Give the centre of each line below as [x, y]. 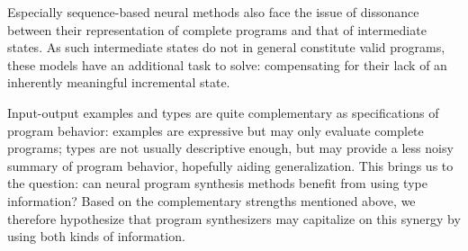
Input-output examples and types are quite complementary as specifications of [223, 112]
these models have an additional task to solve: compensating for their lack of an [227, 64]
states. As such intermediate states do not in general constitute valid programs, [226, 47]
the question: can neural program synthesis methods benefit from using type [217, 183]
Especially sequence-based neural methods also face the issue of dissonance [213, 12]
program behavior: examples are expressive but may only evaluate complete [216, 130]
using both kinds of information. [96, 236]
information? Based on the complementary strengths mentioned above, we [211, 200]
